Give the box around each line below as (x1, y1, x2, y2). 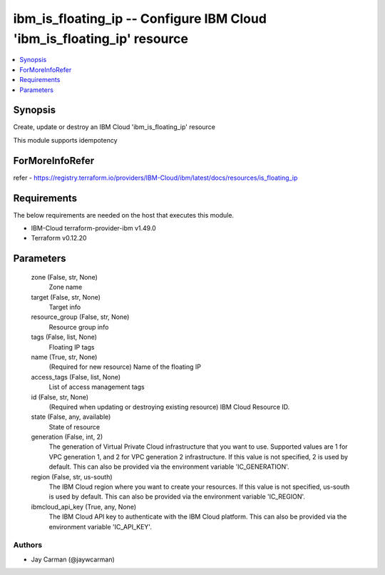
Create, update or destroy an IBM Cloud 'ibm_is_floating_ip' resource (13, 123, 215, 131)
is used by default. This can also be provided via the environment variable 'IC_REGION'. (48, 492, 306, 501)
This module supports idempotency (13, 136, 118, 144)
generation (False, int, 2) (31, 432, 103, 442)
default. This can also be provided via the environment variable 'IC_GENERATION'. (48, 462, 289, 471)
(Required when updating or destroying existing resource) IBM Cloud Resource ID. (48, 402, 290, 411)
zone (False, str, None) (31, 273, 98, 281)
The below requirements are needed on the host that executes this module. (13, 210, 235, 219)
